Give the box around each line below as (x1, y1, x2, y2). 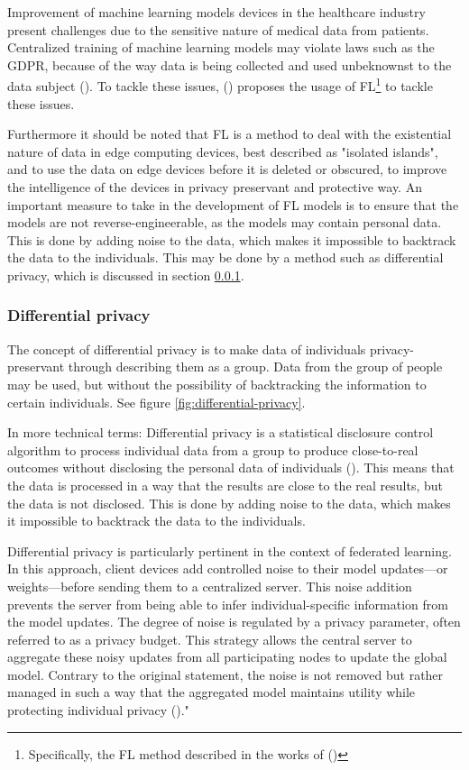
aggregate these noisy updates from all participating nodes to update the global (7, 647, 447, 666)
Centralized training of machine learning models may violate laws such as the (7, 38, 435, 57)
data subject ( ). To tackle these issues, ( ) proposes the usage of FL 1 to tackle (7, 74, 433, 96)
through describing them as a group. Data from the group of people (68, 357, 443, 376)
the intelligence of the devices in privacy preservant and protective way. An (7, 178, 422, 196)
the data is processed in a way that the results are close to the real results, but (7, 475, 443, 494)
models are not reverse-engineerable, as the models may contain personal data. (7, 213, 442, 232)
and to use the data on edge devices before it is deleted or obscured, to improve (7, 160, 447, 179)
